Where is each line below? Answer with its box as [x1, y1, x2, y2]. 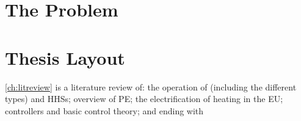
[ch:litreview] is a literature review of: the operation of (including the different [5, 80, 297, 93]
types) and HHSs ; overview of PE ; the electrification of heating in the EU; [5, 92, 283, 105]
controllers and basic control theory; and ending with [5, 104, 204, 117]
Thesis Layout [5, 45, 125, 70]
